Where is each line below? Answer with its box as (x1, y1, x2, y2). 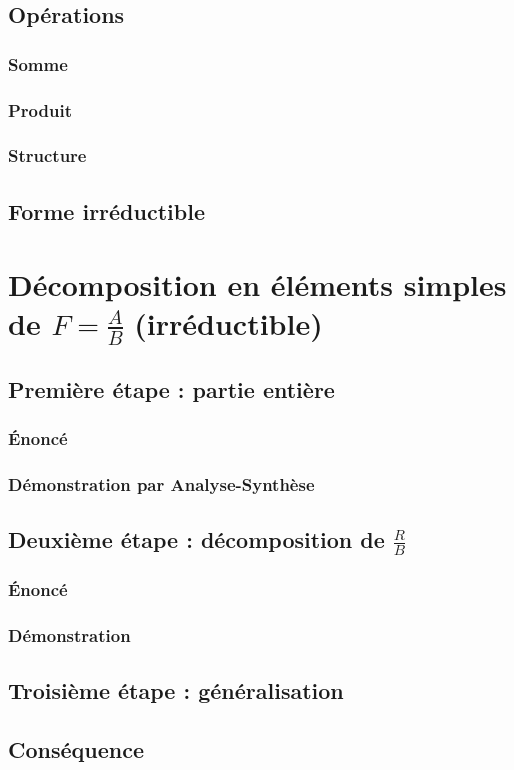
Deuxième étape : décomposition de (8, 523, 385, 554)
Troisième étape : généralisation (8, 675, 344, 706)
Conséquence (8, 734, 144, 765)
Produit (8, 97, 72, 122)
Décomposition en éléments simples (8, 264, 507, 305)
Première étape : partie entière (8, 373, 335, 404)
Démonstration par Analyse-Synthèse (8, 471, 315, 496)
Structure (8, 143, 87, 168)
